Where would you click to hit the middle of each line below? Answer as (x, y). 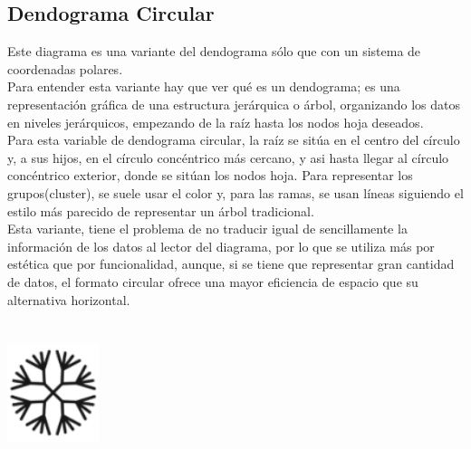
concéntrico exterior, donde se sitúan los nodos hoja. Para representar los (210, 175)
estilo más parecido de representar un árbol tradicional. (161, 210)
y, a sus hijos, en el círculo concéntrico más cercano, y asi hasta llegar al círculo (228, 157)
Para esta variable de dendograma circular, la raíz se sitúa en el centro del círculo (234, 140)
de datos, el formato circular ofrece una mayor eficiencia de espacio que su (213, 281)
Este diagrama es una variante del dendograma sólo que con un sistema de (214, 51)
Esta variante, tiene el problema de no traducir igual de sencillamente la (207, 229)
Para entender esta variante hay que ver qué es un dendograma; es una (204, 86)
